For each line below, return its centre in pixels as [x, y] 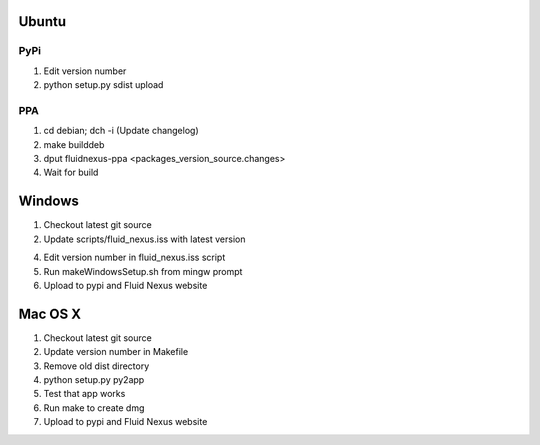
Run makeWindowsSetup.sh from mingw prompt [143, 271]
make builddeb [74, 144]
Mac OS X [50, 313]
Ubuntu [42, 21]
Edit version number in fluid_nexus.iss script [134, 257]
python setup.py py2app [94, 380]
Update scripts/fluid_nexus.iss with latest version [144, 239]
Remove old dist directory [96, 366]
